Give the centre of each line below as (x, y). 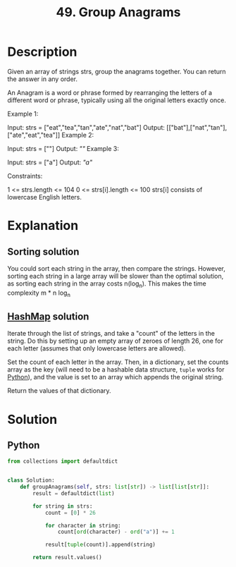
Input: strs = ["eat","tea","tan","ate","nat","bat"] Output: (86, 127)
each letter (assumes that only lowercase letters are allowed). (97, 348)
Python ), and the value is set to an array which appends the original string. (116, 377)
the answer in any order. (42, 79)
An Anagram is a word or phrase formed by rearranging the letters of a (110, 92)
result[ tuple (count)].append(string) (100, 545)
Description (42, 52)
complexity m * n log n (39, 293)
